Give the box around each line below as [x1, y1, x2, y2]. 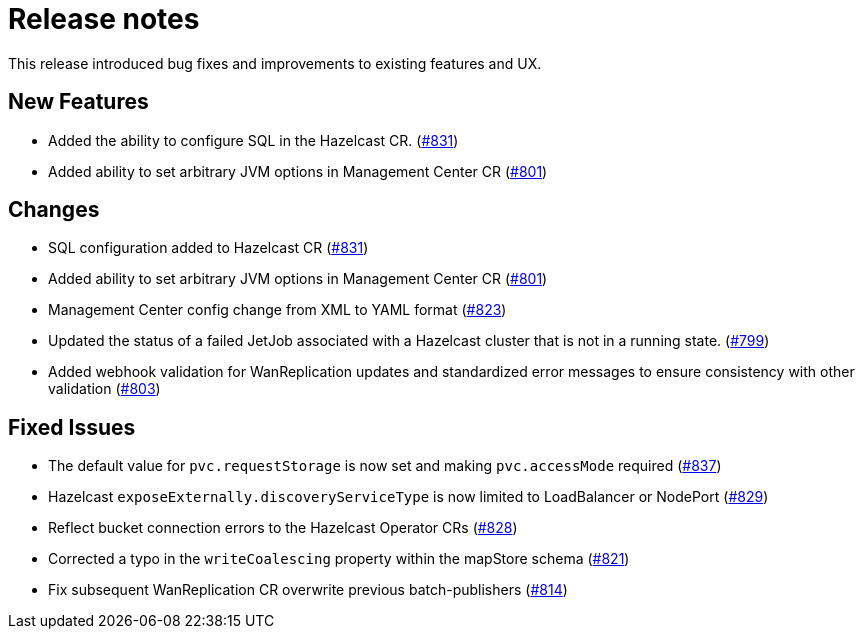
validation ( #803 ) [48, 380, 161, 398]
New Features [8, 89, 149, 115]
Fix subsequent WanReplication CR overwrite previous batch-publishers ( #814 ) [48, 581, 568, 599]
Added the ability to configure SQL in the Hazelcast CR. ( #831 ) [48, 131, 459, 149]
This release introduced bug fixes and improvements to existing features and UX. [8, 54, 542, 72]
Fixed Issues [8, 414, 136, 440]
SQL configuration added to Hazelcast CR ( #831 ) [48, 239, 369, 257]
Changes [8, 197, 100, 223]
